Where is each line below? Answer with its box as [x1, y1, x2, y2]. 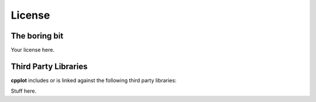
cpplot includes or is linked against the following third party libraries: [11, 76, 177, 84]
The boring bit [11, 31, 64, 41]
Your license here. [11, 47, 55, 54]
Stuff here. [11, 87, 37, 94]
